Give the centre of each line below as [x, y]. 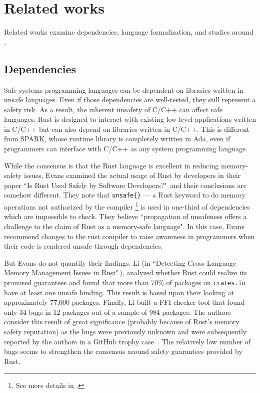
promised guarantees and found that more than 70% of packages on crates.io [125, 282]
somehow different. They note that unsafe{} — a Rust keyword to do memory [125, 195]
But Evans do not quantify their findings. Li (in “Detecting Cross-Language [120, 262]
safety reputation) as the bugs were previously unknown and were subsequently [125, 331]
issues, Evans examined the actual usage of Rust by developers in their [132, 175]
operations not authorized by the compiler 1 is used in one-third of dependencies [127, 206]
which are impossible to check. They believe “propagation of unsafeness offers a [125, 216]
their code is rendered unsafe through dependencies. [83, 246]
